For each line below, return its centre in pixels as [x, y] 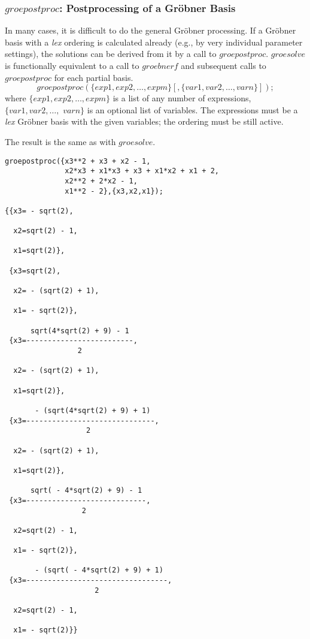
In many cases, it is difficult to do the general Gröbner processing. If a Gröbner [151, 30]
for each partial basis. [94, 77]
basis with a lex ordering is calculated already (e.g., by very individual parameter [154, 42]
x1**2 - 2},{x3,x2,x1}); [114, 191]
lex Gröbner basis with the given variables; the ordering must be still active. [144, 121]
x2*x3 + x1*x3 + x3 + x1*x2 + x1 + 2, [142, 171]
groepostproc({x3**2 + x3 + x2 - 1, [78, 161]
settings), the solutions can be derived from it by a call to [111, 54]
